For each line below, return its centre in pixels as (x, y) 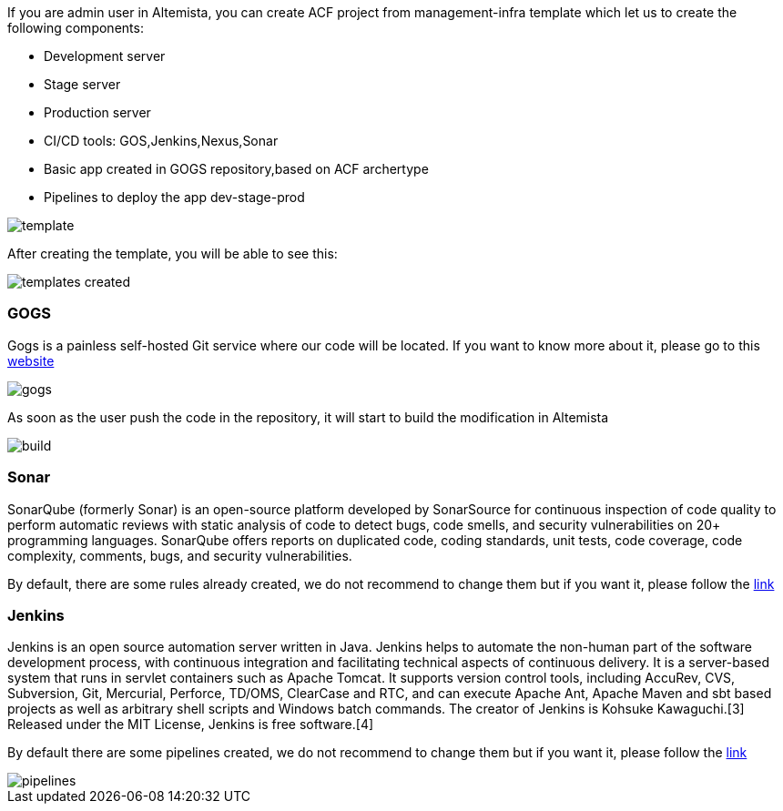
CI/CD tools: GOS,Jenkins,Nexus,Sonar (161, 141)
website (31, 360)
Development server (105, 56)
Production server (97, 112)
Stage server (82, 84)
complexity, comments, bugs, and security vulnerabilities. (180, 555)
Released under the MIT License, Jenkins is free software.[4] (191, 725)
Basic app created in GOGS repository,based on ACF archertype (236, 169)
